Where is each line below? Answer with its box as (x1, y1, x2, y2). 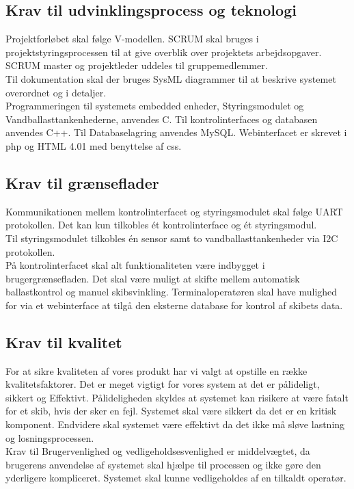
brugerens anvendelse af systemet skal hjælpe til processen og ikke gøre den (5, 457, 321, 471)
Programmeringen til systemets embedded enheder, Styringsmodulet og (5, 98, 304, 113)
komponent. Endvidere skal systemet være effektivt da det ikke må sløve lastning (5, 417, 345, 432)
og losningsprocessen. (5, 430, 94, 445)
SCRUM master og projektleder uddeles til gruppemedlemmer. (5, 58, 268, 72)
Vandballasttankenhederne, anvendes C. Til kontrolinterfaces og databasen (5, 111, 318, 126)
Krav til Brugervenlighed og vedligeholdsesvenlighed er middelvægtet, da (5, 444, 310, 458)
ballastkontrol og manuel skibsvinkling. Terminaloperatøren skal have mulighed (5, 285, 338, 299)
